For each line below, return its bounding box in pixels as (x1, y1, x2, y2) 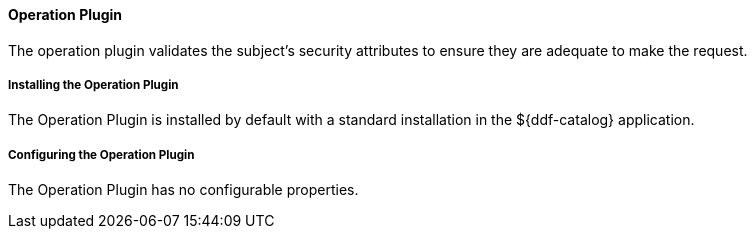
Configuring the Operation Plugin (8, 147, 195, 162)
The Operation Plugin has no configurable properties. (8, 181, 359, 199)
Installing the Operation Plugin (8, 78, 179, 92)
